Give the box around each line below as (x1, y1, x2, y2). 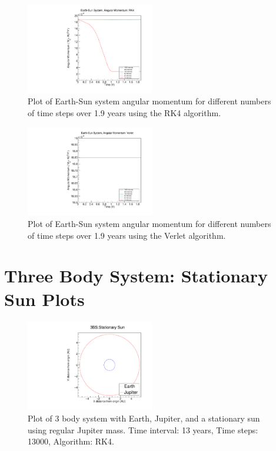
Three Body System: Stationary (4, 264, 268, 288)
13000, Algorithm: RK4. (28, 435, 114, 447)
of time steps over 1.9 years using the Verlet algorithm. (28, 229, 226, 241)
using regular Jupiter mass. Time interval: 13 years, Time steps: (28, 423, 258, 436)
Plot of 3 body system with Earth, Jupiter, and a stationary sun (28, 412, 260, 424)
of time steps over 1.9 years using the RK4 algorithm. (28, 107, 221, 119)
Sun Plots (4, 287, 85, 311)
